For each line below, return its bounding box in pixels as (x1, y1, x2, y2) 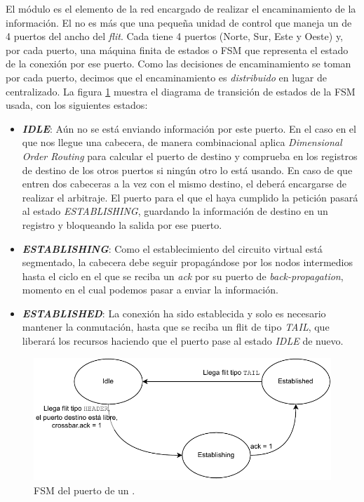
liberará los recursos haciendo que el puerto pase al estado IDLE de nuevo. (22, 333, 344, 348)
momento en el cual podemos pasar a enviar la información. (22, 282, 278, 297)
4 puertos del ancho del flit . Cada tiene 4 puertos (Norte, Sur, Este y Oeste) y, (6, 29, 344, 44)
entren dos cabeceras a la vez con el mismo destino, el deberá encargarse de (22, 176, 346, 191)
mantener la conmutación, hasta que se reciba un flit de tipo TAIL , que (22, 319, 330, 334)
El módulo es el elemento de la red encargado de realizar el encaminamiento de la (6, 1, 356, 15)
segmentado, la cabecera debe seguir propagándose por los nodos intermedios (22, 255, 353, 270)
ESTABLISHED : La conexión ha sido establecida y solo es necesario (22, 305, 326, 320)
